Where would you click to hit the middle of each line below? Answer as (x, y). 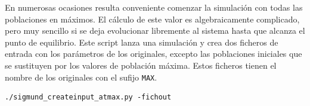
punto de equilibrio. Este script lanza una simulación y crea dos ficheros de (142, 42)
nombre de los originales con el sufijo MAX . (81, 77)
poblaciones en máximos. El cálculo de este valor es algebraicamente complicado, (152, 19)
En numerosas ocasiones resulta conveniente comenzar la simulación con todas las (154, 7)
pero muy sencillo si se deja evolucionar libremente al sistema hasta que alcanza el (155, 30)
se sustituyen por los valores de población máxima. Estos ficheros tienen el (141, 65)
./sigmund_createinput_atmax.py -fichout (88, 97)
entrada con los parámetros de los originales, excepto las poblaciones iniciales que (154, 54)
